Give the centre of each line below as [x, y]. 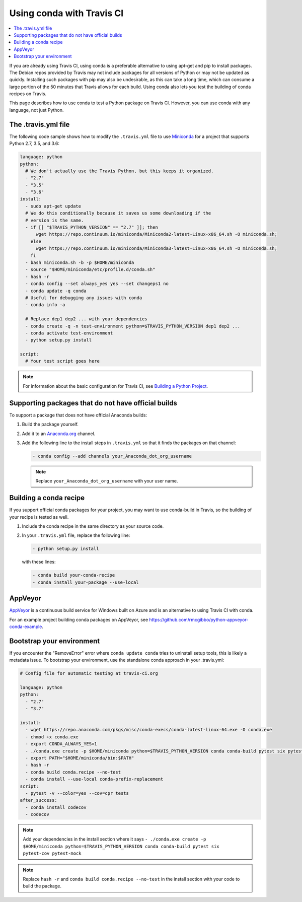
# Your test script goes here [63, 361]
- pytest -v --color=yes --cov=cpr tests [77, 793]
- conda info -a [45, 305]
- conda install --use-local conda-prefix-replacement [94, 779]
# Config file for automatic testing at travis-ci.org [89, 673]
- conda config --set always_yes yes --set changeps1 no [97, 284]
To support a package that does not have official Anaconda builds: [78, 415]
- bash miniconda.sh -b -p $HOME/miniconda [80, 262]
